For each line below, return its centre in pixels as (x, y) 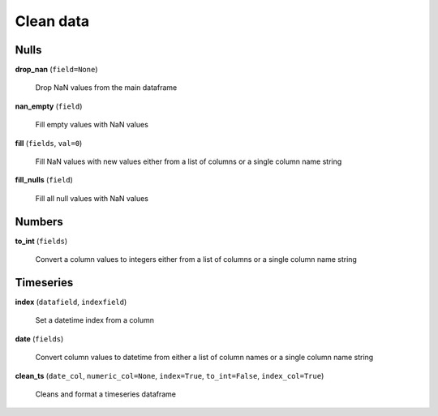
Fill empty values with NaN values (92, 125)
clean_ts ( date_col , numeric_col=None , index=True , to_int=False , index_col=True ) (170, 375)
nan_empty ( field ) (49, 106)
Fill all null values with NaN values (92, 198)
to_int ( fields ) (41, 241)
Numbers (39, 222)
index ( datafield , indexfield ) (71, 302)
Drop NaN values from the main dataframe (106, 88)
